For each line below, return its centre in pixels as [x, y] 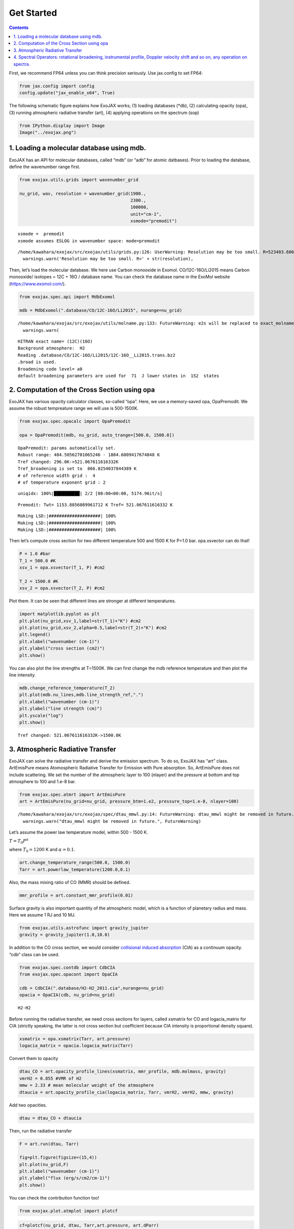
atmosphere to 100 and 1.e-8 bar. [42, 782]
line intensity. [23, 675]
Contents [19, 28]
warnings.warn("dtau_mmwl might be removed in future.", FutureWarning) [112, 821]
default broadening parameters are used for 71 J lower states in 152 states [119, 376]
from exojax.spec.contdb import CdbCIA [67, 967]
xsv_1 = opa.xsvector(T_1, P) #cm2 [62, 568]
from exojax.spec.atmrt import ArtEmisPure [73, 795]
